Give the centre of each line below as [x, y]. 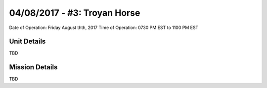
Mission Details [33, 67]
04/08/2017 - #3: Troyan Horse [75, 13]
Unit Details [27, 42]
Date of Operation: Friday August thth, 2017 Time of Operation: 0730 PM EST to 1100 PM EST [104, 28]
